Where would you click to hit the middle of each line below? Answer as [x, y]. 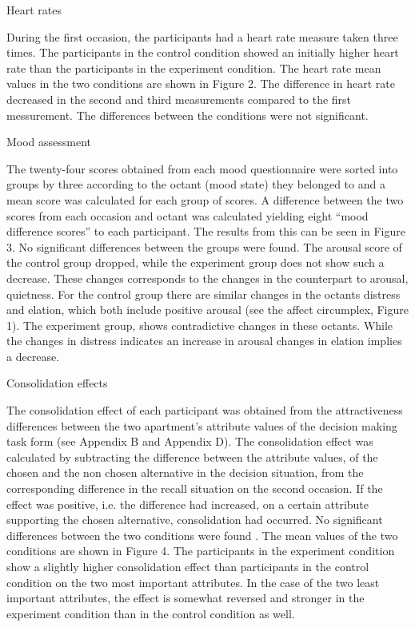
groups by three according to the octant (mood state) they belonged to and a [196, 184]
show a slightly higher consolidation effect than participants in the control [188, 566]
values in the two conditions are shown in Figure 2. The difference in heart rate [201, 83]
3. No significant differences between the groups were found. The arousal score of [204, 246]
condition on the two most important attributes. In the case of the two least [193, 582]
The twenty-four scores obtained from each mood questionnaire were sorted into [202, 168]
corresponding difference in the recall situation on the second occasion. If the [195, 488]
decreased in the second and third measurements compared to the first [179, 99]
